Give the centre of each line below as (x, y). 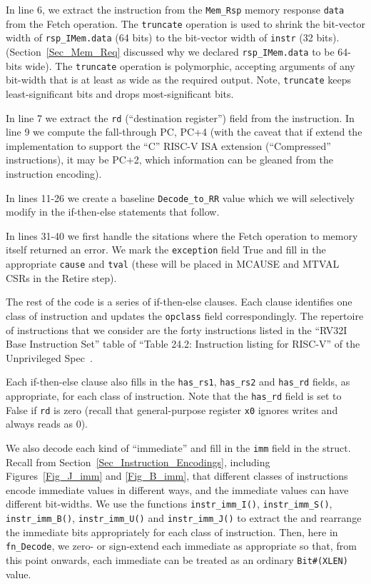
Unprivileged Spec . (49, 357)
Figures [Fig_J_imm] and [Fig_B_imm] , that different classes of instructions (177, 476)
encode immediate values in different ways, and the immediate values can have (177, 489)
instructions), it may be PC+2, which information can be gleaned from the (169, 160)
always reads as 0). (47, 424)
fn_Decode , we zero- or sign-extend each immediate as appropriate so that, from (181, 546)
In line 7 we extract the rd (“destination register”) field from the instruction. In (180, 117)
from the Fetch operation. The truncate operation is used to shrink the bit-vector (185, 23)
